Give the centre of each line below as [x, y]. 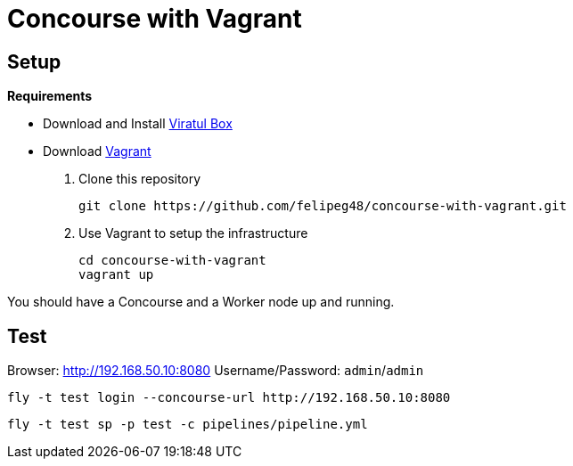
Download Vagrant [97, 151]
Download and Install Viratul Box [138, 124]
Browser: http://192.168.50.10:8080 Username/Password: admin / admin [216, 371]
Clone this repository [140, 179]
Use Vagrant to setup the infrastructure [193, 233]
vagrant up [116, 275]
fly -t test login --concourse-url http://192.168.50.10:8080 [229, 398]
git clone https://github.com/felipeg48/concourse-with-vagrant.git [323, 206]
